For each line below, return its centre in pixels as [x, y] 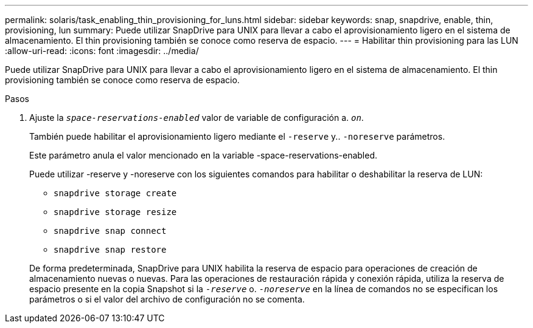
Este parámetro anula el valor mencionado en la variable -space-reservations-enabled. [204, 155]
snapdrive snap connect [110, 231]
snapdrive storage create [115, 193]
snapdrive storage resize [115, 212]
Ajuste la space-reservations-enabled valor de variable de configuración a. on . [197, 118]
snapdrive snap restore [110, 250]
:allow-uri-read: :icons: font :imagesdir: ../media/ [102, 51]
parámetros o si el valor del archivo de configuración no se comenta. [167, 299]
